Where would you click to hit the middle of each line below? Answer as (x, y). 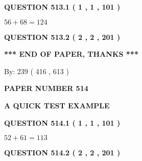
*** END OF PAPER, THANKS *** (71, 54)
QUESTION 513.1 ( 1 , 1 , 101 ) (62, 7)
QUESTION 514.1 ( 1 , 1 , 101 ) (62, 122)
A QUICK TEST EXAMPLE (57, 105)
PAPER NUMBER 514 (46, 88)
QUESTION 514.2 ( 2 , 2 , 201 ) (62, 153)
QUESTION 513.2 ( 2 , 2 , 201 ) (62, 37)
